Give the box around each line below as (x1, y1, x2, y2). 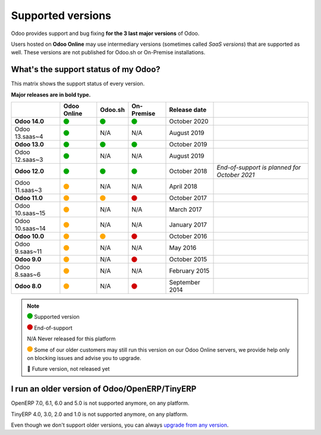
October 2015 (169, 255, 207, 264)
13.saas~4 (14, 133, 44, 141)
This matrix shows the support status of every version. (11, 80, 145, 87)
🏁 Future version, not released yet (27, 365, 110, 373)
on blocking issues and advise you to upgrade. (27, 354, 141, 361)
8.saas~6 (14, 271, 41, 279)
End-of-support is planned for (216, 164, 301, 172)
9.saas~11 (14, 248, 42, 256)
